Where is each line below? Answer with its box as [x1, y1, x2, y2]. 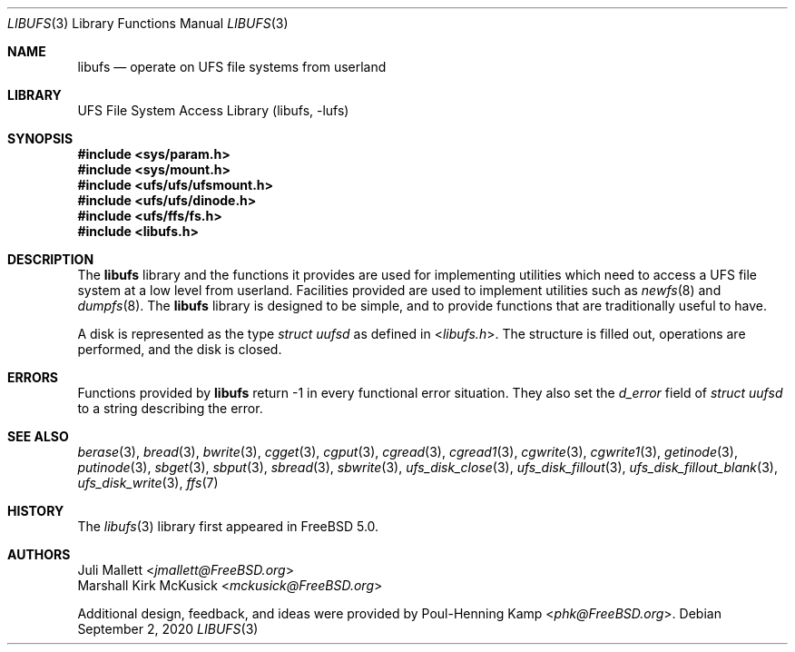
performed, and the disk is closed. [77, 341, 282, 357]
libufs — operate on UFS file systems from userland [77, 59, 387, 74]
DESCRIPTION [7, 252, 94, 267]
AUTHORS [7, 547, 71, 562]
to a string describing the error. [77, 400, 263, 416]
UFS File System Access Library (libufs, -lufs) [77, 103, 349, 118]
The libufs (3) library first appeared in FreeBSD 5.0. [77, 519, 379, 534]
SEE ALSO [7, 429, 69, 444]
